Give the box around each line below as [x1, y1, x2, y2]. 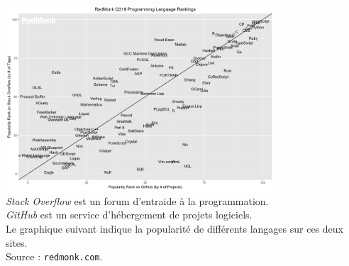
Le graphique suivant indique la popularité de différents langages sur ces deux [6, 221, 343, 236]
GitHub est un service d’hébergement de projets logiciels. [6, 207, 253, 222]
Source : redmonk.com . [6, 249, 103, 264]
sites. [6, 235, 28, 250]
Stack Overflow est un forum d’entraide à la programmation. [6, 193, 269, 208]
